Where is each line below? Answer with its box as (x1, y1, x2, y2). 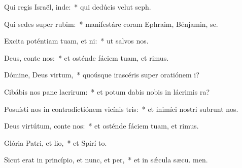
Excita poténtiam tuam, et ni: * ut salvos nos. (4, 35, 149, 46)
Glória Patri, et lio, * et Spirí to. (4, 137, 107, 148)
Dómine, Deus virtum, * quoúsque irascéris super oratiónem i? (4, 69, 199, 80)
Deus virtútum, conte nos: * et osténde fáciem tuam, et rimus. (4, 120, 199, 131)
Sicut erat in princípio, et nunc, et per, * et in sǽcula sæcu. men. (4, 154, 208, 165)
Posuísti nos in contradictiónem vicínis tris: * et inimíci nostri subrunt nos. (4, 103, 238, 114)
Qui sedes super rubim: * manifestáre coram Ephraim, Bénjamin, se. (4, 18, 218, 29)
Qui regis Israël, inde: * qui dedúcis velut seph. (4, 2, 151, 12)
